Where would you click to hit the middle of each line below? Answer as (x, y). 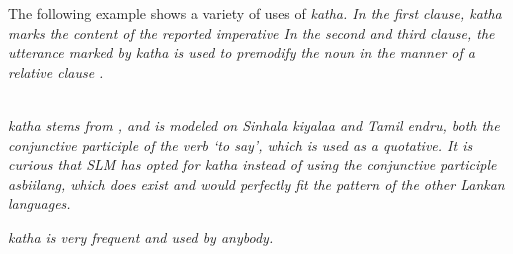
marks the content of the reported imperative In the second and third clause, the (251, 32)
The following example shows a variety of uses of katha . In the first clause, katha (255, 13)
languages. (39, 203)
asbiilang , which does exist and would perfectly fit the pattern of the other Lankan (256, 183)
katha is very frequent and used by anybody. (141, 236)
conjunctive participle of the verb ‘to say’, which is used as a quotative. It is (240, 144)
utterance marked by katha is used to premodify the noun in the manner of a (241, 52)
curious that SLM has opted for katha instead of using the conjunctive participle (252, 164)
